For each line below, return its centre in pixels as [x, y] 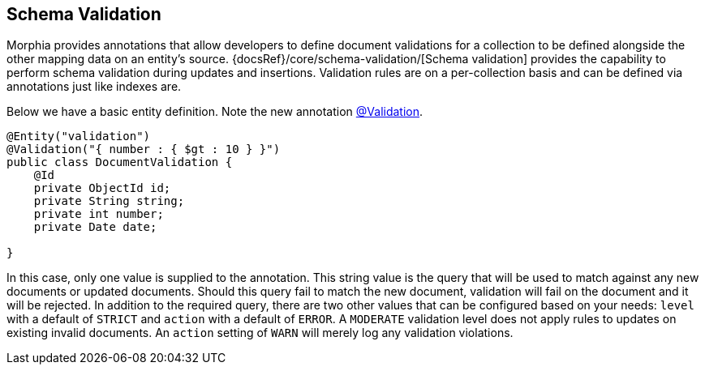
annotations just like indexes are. [94, 87]
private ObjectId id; [102, 188]
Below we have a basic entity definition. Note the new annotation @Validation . [215, 112]
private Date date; [95, 227]
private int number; [99, 214]
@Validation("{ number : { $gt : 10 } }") [144, 149]
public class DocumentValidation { [120, 162]
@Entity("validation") [79, 136]
